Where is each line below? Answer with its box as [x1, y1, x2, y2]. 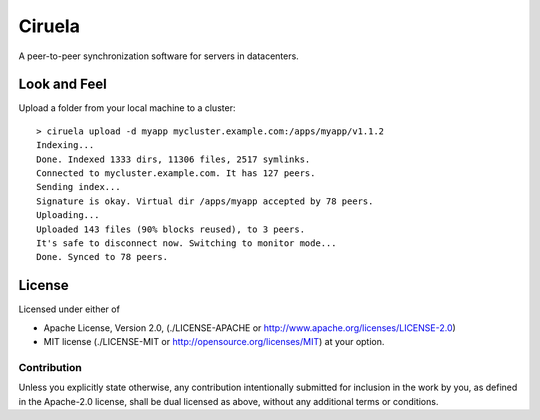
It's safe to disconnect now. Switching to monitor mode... [36, 237, 337, 249]
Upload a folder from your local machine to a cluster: [18, 102, 236, 114]
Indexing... [36, 140, 95, 151]
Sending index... [36, 181, 121, 193]
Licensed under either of [18, 303, 120, 315]
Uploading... [36, 210, 100, 221]
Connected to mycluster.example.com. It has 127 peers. [36, 168, 316, 179]
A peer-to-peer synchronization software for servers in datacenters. [18, 50, 299, 62]
